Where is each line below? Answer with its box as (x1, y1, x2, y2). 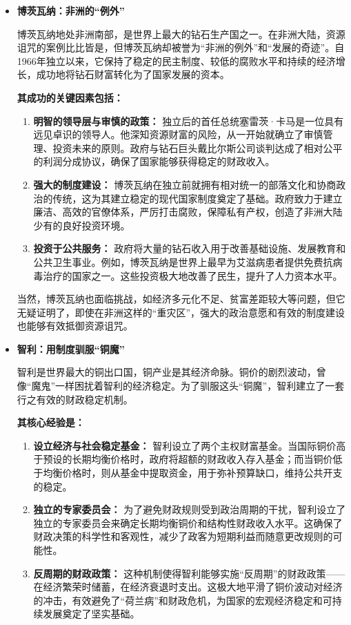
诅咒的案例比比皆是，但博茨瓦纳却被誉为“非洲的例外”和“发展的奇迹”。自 (17, 40, 345, 55)
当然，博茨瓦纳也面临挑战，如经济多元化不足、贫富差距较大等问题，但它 (17, 291, 345, 306)
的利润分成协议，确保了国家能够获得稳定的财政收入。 (33, 154, 275, 169)
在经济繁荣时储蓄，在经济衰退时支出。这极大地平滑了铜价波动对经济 (33, 579, 343, 594)
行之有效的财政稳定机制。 (17, 392, 133, 406)
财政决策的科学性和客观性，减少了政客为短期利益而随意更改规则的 (33, 529, 333, 544)
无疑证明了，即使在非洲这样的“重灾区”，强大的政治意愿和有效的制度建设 (17, 305, 345, 319)
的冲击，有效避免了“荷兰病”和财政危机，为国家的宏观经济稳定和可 (33, 593, 332, 607)
